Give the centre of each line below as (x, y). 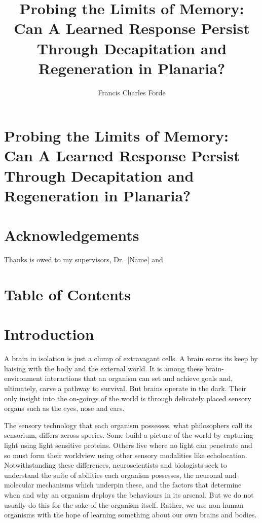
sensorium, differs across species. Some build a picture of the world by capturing (129, 435)
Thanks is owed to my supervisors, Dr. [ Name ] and (84, 259)
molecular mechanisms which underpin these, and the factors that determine (123, 485)
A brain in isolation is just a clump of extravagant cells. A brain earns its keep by (131, 358)
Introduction (49, 334)
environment (23, 378)
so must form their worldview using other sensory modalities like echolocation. (126, 455)
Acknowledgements (72, 235)
